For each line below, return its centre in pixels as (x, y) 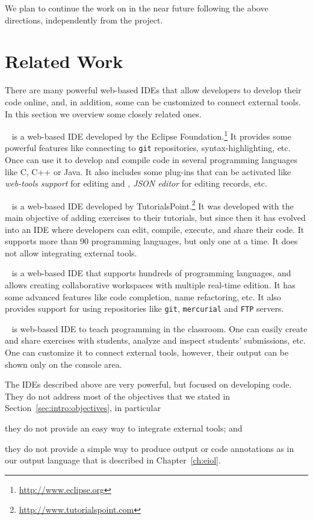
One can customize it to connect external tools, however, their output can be (147, 352)
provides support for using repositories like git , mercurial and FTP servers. (144, 308)
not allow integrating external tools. (71, 252)
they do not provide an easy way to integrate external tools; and (124, 428)
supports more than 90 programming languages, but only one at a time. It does (151, 241)
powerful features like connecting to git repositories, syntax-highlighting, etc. (148, 148)
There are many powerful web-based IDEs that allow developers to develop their (153, 90)
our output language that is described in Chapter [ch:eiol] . (113, 460)
